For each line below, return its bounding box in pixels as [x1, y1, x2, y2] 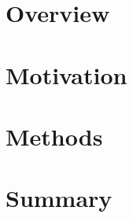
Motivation [6, 58, 127, 91]
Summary [6, 182, 113, 214]
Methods [6, 120, 103, 152]
